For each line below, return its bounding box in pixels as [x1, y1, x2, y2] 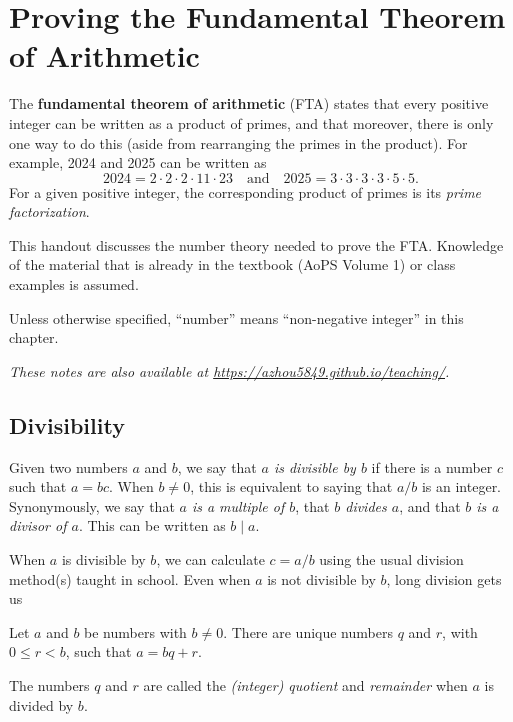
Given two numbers [9, 456, 128, 477]
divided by [9, 694, 74, 715]
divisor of [9, 515, 67, 536]
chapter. [9, 327, 59, 348]
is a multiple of [191, 495, 285, 516]
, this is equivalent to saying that [190, 476, 393, 497]
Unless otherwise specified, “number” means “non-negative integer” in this [9, 307, 464, 328]
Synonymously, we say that [9, 495, 175, 516]
